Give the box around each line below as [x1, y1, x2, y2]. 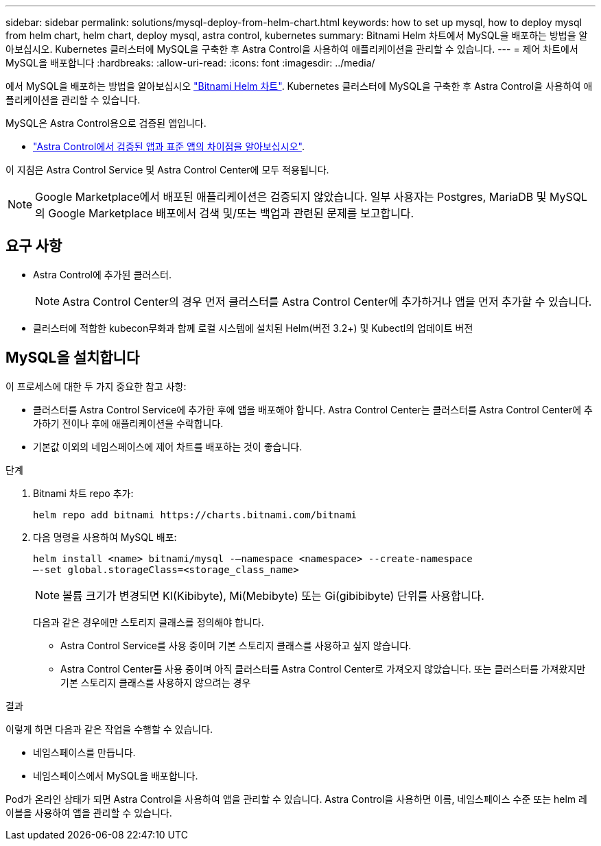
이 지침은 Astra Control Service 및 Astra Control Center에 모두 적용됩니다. [5, 164, 329, 176]
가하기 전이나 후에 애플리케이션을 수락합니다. [33, 417, 224, 429]
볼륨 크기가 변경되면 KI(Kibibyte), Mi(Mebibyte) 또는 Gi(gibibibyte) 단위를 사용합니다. [62, 588, 484, 603]
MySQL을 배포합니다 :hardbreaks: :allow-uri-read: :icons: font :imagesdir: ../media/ [5, 57, 375, 69]
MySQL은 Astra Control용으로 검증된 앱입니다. [5, 117, 207, 129]
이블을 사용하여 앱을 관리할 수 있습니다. [5, 806, 172, 819]
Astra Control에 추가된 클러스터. [33, 268, 172, 280]
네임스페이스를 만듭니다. [33, 746, 136, 758]
